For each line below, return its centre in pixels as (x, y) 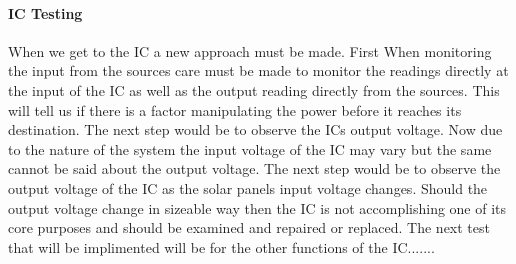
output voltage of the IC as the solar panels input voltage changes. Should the (248, 187)
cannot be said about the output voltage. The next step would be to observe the (254, 168)
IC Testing (45, 12)
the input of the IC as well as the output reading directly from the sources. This (254, 89)
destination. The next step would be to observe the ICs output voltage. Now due (255, 129)
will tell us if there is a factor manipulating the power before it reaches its (235, 109)
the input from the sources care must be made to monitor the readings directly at (258, 70)
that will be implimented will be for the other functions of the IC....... (221, 246)
